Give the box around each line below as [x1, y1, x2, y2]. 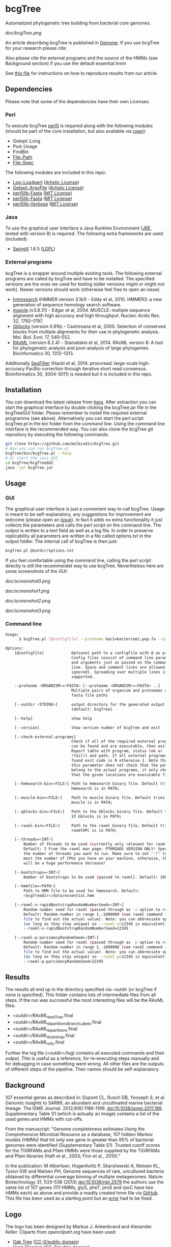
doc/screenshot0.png [5, 578, 51, 584]
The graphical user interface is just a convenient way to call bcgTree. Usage [5, 506, 165, 512]
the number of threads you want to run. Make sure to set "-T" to [23, 851, 167, 856]
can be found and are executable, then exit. [71, 744, 169, 749]
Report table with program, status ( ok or [71, 748, 163, 753]
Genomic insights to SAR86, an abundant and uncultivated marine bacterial [5, 1100, 163, 1106]
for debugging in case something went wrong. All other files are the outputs [5, 1061, 164, 1067]
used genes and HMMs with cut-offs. [5, 1116, 83, 1122]
